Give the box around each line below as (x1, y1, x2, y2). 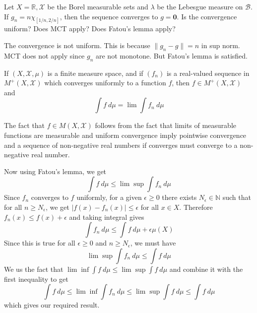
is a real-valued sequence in (166, 67, 250, 78)
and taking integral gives (69, 211, 144, 222)
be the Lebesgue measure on (157, 1, 243, 11)
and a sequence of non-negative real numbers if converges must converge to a (4, 139, 238, 150)
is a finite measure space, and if (47, 67, 143, 78)
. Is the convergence (177, 11, 237, 21)
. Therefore (179, 201, 213, 212)
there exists (162, 192, 197, 202)
